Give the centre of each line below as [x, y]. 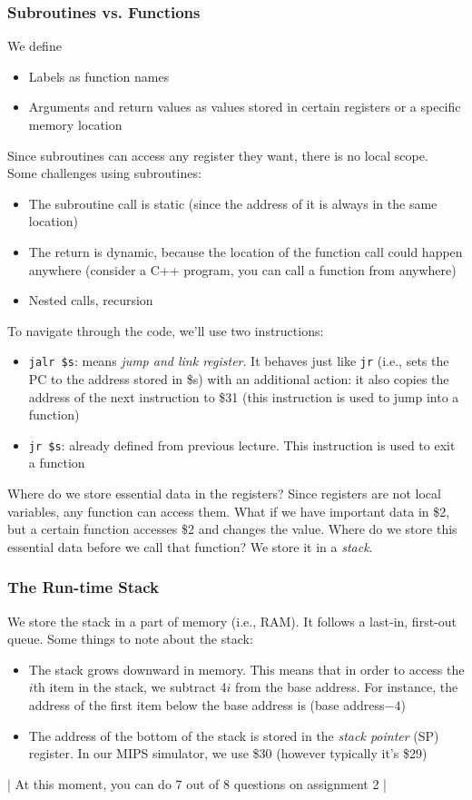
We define [34, 46]
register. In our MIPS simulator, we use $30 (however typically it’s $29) [228, 753]
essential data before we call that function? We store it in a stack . [190, 546]
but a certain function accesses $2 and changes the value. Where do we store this [232, 529]
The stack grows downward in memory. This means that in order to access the [246, 669]
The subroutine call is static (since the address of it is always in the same [233, 203]
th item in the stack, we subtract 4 [130, 687]
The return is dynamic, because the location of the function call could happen [246, 251]
